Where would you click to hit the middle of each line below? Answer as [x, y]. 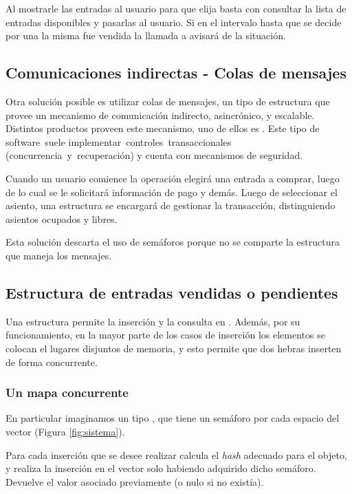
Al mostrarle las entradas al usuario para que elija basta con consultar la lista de [176, 8]
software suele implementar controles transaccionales [119, 141]
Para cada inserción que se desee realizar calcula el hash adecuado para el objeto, [176, 454]
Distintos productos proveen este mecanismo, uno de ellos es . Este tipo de [163, 128]
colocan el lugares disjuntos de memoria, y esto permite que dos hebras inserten [174, 348]
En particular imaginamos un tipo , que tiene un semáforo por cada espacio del [173, 418]
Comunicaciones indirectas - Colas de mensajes [176, 73]
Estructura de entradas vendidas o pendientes [172, 292]
